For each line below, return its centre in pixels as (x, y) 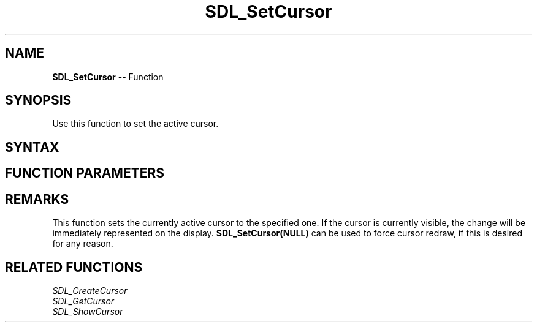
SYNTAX (32, 147)
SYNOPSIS (38, 100)
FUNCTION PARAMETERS (85, 173)
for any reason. (83, 244)
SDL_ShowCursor (88, 311)
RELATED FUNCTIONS (74, 267)
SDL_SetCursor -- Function (108, 77)
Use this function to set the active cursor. (135, 124)
